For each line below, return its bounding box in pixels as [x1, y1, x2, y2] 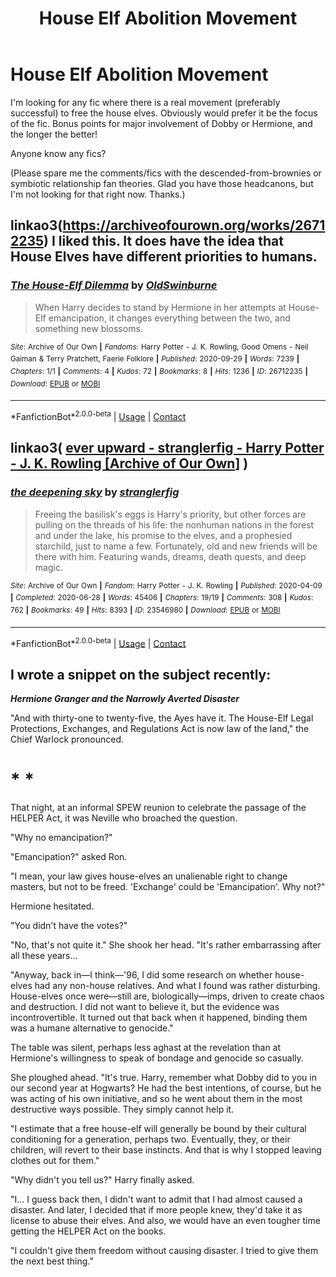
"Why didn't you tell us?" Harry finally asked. [10, 1173, 195, 1186]
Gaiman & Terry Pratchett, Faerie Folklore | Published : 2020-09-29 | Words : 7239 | [10, 354, 300, 364]
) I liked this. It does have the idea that [43, 233, 284, 250]
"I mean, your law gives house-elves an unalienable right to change [10, 870, 288, 882]
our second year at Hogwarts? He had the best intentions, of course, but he [10, 1082, 322, 1094]
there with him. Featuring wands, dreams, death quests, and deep [34, 550, 307, 562]
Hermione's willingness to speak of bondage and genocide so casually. [10, 1052, 304, 1064]
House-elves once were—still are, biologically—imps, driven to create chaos [10, 990, 325, 1002]
